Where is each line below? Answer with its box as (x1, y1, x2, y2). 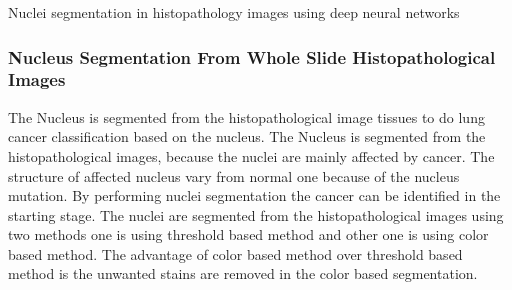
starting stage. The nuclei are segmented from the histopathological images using (8, 204, 504, 225)
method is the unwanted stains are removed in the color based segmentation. (8, 263, 478, 284)
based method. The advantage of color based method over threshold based (8, 243, 463, 264)
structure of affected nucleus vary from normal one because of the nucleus (8, 165, 460, 186)
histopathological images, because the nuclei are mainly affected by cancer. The (8, 145, 495, 166)
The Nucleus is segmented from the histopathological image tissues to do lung (8, 106, 485, 127)
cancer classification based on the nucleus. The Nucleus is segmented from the (8, 126, 486, 147)
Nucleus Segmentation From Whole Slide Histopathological (8, 44, 496, 69)
